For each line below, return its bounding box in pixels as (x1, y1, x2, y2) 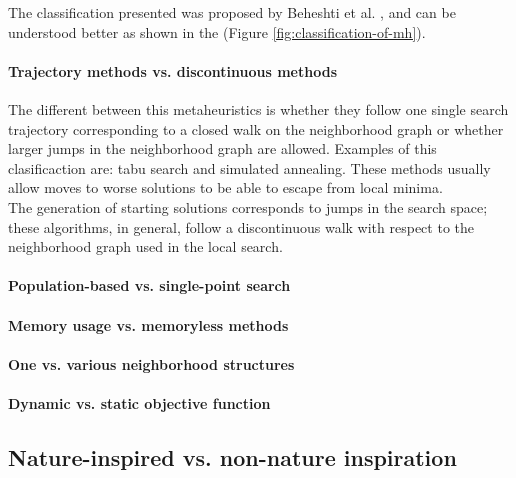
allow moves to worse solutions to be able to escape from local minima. (8, 177, 443, 198)
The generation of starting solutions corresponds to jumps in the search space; (8, 196, 488, 217)
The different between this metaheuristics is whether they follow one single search (8, 98, 509, 119)
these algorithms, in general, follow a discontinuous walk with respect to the (8, 216, 474, 237)
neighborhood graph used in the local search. (8, 236, 283, 257)
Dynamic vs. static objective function (8, 392, 271, 413)
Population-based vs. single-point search (8, 275, 291, 296)
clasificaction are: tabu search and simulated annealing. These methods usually (8, 157, 491, 178)
